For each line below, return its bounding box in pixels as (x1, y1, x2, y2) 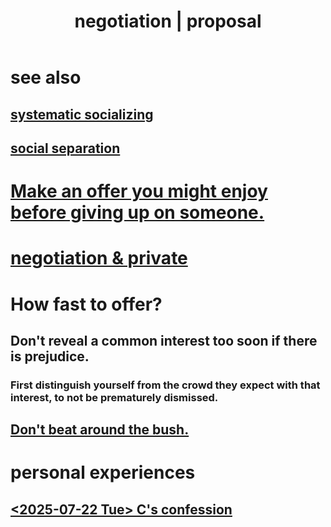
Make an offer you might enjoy (10, 180, 268, 203)
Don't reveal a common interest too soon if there (10, 332, 318, 349)
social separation (10, 140, 121, 157)
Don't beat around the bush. (10, 421, 190, 439)
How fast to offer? (10, 293, 163, 315)
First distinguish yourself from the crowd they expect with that (10, 378, 321, 392)
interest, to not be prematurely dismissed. (10, 390, 219, 404)
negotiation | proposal (74, 10, 262, 33)
